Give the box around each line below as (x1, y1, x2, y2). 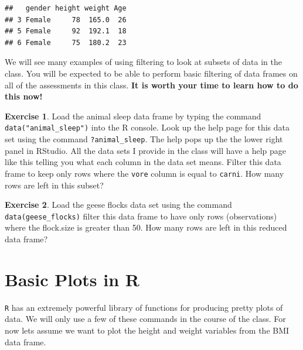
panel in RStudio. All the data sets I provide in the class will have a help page (5, 144, 287, 156)
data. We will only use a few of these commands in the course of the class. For (5, 313, 286, 325)
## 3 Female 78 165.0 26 (5, 15, 127, 24)
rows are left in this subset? (5, 179, 104, 191)
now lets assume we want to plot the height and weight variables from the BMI (5, 324, 290, 336)
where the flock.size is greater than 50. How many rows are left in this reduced (5, 221, 287, 234)
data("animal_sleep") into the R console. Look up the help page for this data (5, 121, 290, 133)
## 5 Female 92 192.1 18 (5, 27, 127, 36)
